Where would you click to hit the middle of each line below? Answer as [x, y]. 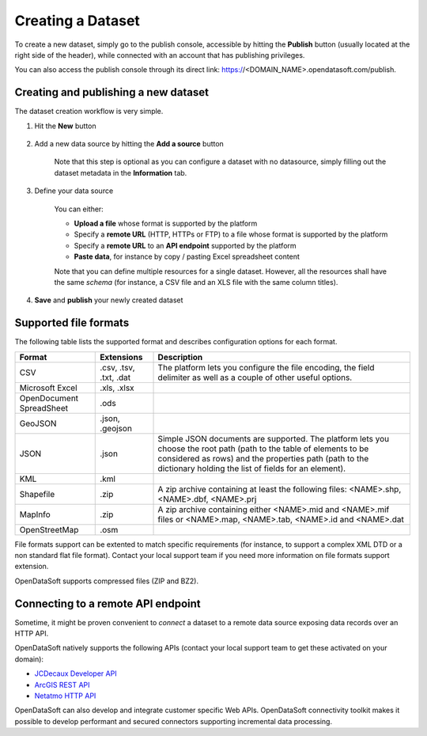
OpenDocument [49, 398]
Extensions [121, 357]
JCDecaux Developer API [76, 673]
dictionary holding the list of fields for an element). [252, 469]
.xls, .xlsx [117, 388]
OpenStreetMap [49, 529]
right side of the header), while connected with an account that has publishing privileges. [160, 55]
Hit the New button [65, 126]
